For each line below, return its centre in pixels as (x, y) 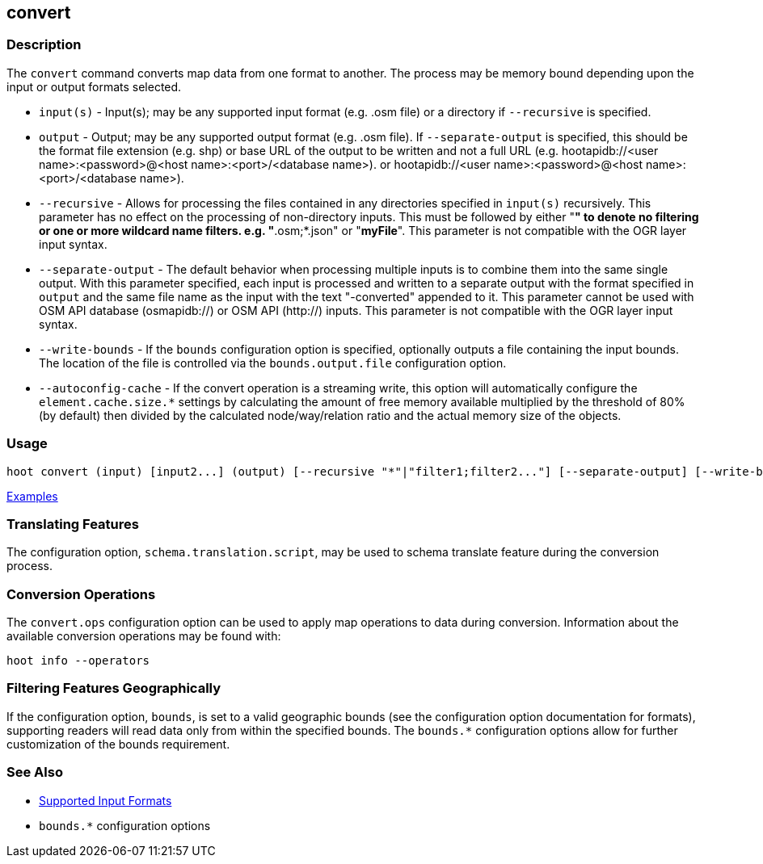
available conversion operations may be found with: (144, 636)
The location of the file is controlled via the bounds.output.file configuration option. (273, 363)
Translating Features (73, 524)
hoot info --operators (78, 661)
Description (44, 45)
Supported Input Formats (105, 800)
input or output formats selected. (94, 86)
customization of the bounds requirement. (118, 744)
